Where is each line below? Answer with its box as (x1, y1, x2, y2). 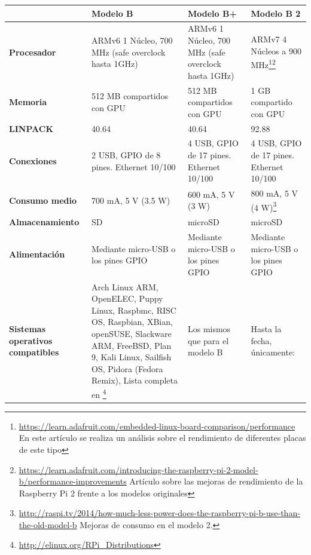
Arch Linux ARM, (92, 280, 158, 293)
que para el (187, 334, 229, 347)
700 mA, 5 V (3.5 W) (92, 194, 170, 206)
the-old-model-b (19, 518, 77, 531)
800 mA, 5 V (251, 187, 298, 200)
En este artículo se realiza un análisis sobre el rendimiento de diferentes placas (19, 431, 306, 444)
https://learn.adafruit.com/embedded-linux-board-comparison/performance (19, 419, 295, 432)
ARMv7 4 (251, 33, 287, 45)
